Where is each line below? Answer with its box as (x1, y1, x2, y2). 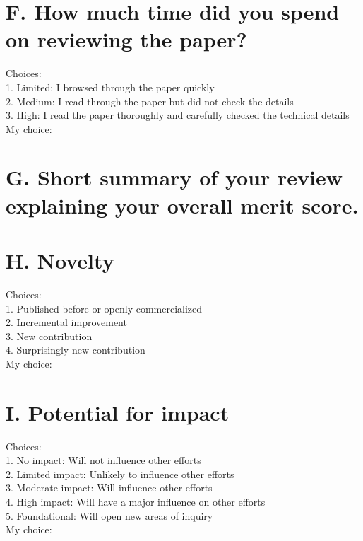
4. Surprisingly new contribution (6, 342, 145, 357)
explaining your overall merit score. (6, 190, 359, 219)
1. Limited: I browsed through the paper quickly (6, 79, 215, 94)
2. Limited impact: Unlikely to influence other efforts (6, 466, 234, 481)
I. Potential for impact (6, 397, 230, 426)
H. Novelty (6, 246, 114, 275)
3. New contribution (6, 328, 93, 343)
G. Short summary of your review (6, 163, 343, 192)
